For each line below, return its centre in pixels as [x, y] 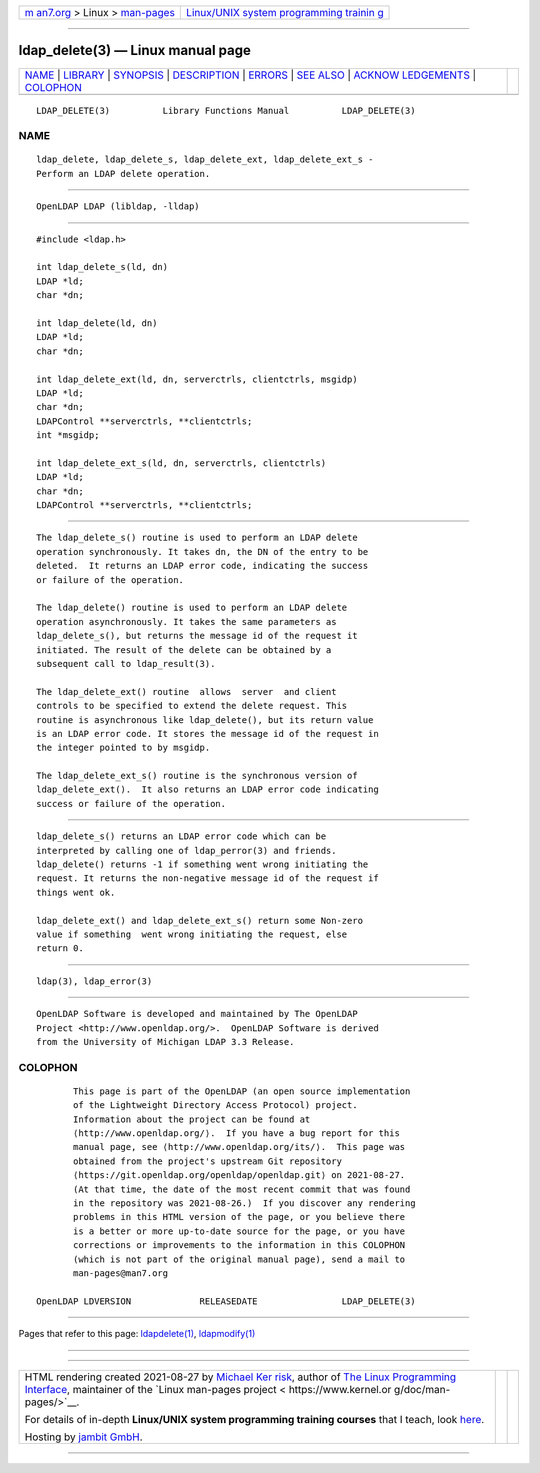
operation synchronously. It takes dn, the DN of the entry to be [202, 551]
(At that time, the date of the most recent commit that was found [242, 1189]
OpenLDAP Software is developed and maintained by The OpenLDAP [197, 1014]
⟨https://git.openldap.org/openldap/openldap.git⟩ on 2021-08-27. [239, 1175]
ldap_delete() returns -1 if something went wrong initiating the [202, 864]
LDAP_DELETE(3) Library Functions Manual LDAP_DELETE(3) [226, 110]
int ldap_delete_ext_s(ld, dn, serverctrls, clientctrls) [181, 463]
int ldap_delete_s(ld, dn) [102, 267]
